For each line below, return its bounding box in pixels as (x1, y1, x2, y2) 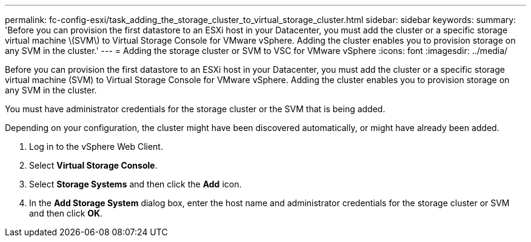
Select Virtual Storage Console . (29, 160, 158, 170)
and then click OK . (29, 208, 103, 218)
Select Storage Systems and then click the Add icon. (29, 179, 242, 189)
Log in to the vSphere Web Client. (29, 141, 163, 152)
